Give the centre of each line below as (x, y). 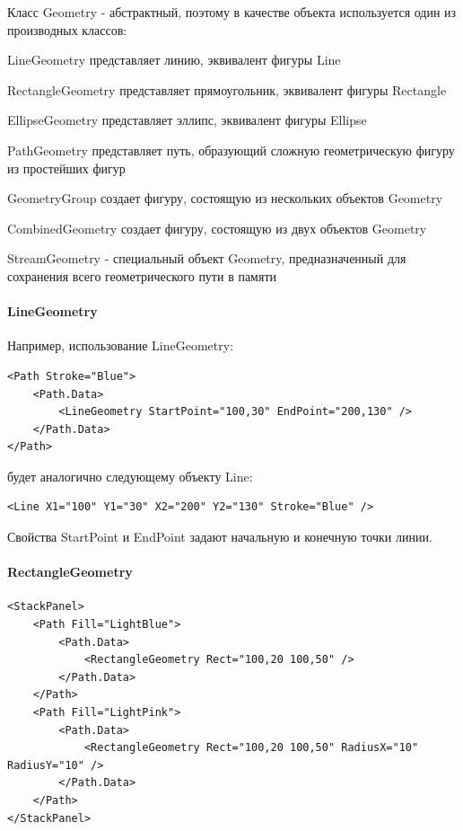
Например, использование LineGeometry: (121, 345)
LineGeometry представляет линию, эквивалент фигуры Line (174, 60)
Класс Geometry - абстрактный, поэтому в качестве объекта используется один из (232, 12)
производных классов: (67, 29)
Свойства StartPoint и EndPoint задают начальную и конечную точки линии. (220, 537)
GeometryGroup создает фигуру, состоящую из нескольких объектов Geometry (225, 198)
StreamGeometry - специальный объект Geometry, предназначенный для (207, 258)
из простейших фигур (66, 168)
